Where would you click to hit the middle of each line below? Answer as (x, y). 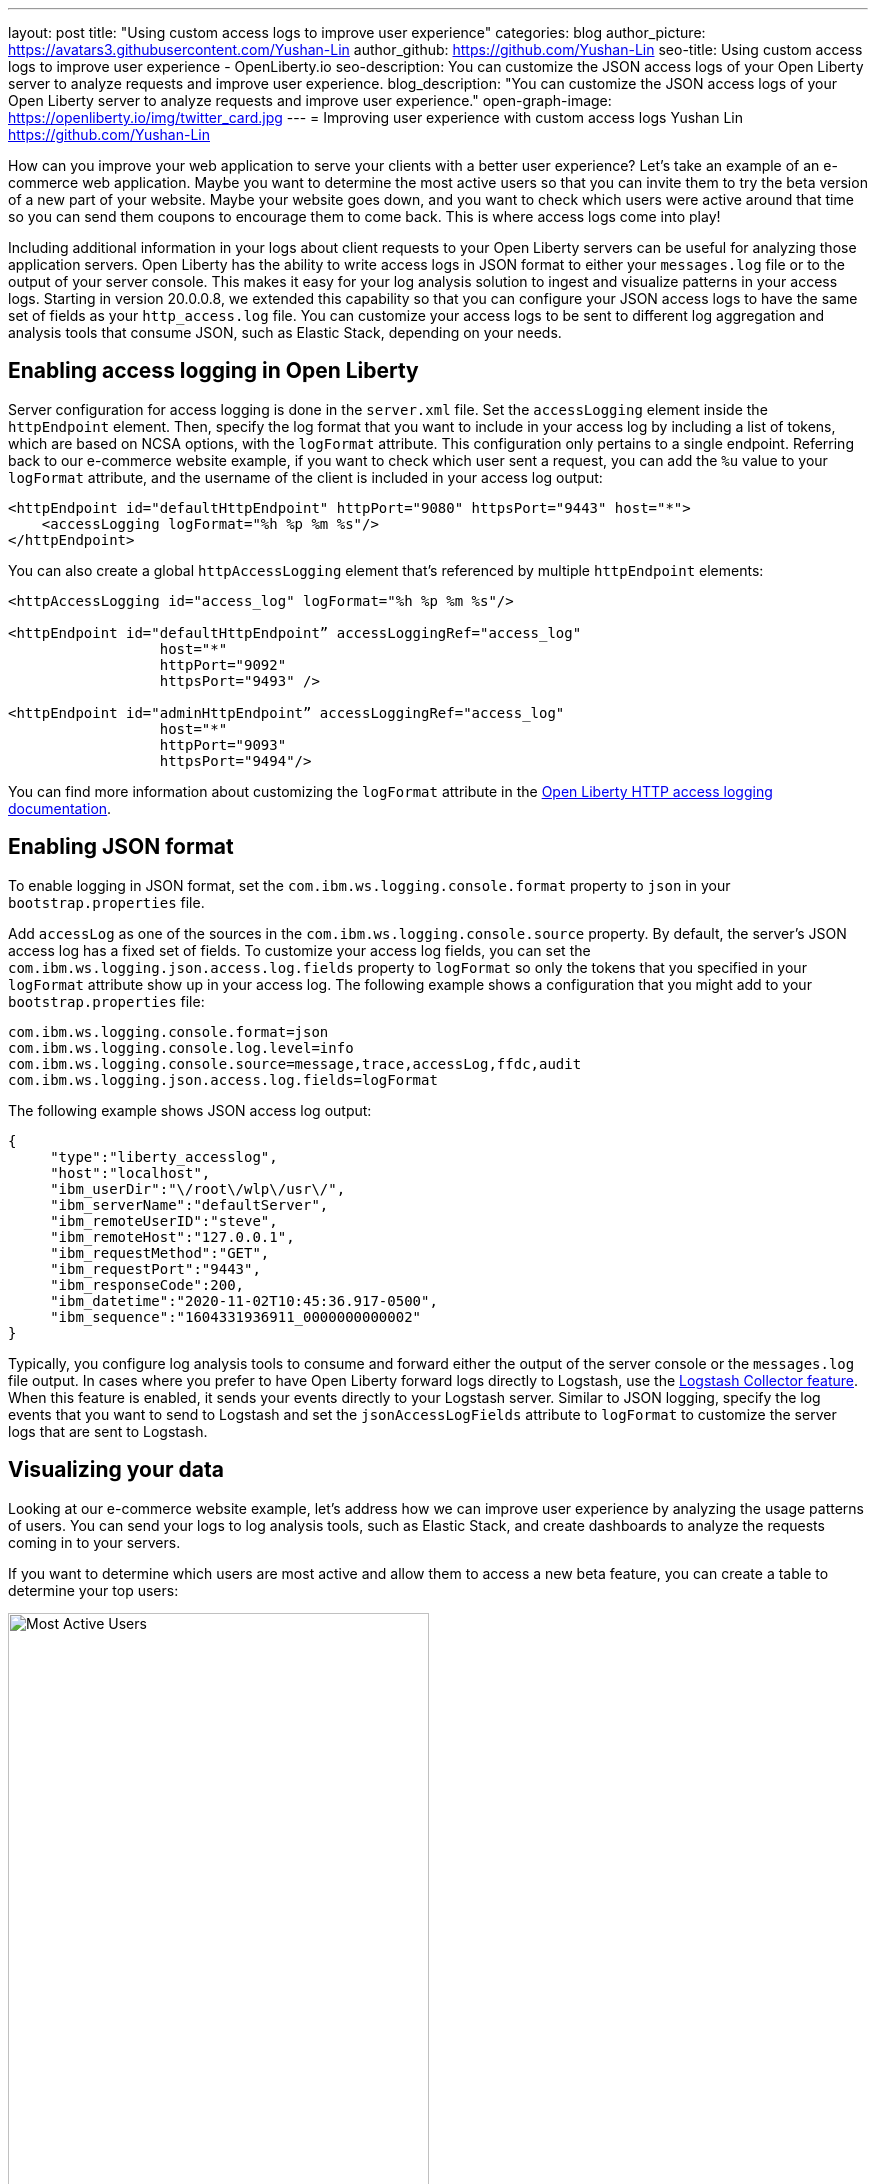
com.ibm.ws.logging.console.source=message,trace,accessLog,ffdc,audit (295, 1063)
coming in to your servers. (94, 1542)
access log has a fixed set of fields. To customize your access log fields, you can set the (299, 950)
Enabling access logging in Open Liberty (213, 371)
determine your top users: (93, 1590)
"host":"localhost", (130, 1172)
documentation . (60, 808)
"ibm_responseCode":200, (147, 1284)
